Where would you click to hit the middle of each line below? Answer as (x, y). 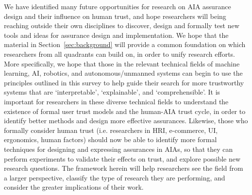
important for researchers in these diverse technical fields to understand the (116, 101)
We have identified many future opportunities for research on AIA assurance (118, 6)
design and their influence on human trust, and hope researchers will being (115, 16)
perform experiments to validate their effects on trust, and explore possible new (122, 158)
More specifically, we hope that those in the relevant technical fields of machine (122, 63)
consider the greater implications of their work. (74, 187)
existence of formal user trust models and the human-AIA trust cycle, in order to (125, 111)
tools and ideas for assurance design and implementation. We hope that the (116, 35)
